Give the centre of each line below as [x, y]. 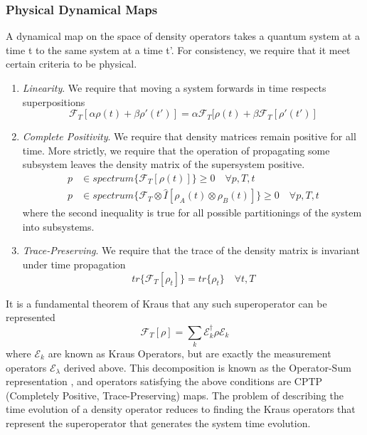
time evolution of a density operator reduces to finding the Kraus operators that [181, 409]
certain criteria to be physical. [71, 64]
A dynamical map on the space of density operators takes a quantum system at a [183, 36]
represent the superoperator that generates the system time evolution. [158, 423]
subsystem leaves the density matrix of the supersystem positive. [164, 164]
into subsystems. [58, 226]
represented [31, 317]
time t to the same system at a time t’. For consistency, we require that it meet [178, 49]
